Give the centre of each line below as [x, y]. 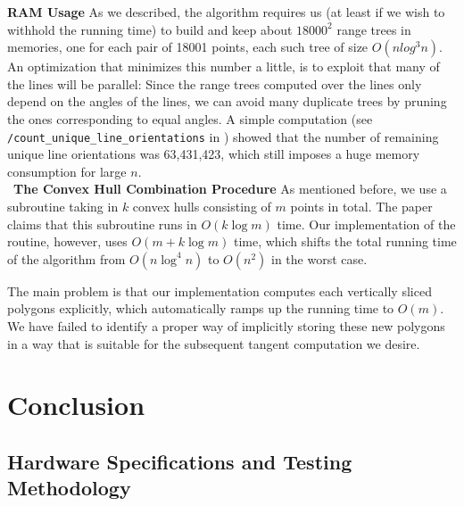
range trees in [374, 29]
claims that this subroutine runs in [102, 224]
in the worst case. [319, 258]
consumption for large [67, 171]
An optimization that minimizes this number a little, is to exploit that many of [224, 66]
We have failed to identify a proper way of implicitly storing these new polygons [226, 325]
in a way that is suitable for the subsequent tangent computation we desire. [214, 343]
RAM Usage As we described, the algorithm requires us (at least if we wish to [226, 12]
